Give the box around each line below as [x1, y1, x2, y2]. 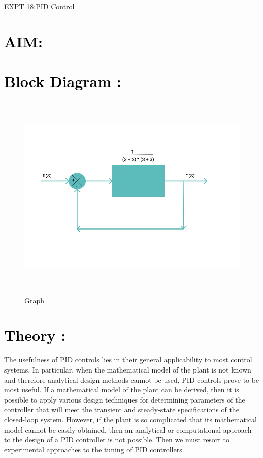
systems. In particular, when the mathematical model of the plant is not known [4, 364, 251, 375]
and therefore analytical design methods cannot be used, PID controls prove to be [4, 374, 259, 385]
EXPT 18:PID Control [4, 1, 75, 11]
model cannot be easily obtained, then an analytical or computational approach [4, 424, 252, 435]
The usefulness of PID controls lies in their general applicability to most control [4, 354, 252, 365]
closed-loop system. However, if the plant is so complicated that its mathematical [4, 414, 257, 424]
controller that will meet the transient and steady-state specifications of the [4, 404, 239, 415]
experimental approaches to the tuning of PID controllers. [4, 444, 184, 454]
